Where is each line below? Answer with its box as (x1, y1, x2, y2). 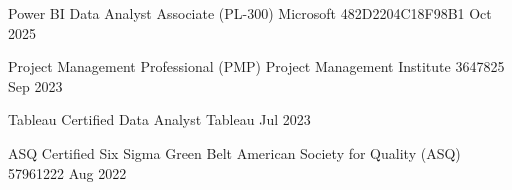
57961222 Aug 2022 (8, 162, 127, 183)
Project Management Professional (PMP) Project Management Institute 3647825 (8, 56, 505, 77)
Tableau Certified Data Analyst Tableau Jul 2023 (8, 109, 311, 130)
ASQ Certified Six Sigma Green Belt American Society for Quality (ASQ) (8, 142, 461, 163)
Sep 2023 (8, 75, 63, 96)
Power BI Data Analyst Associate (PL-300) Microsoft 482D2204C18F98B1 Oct (8, 3, 492, 23)
